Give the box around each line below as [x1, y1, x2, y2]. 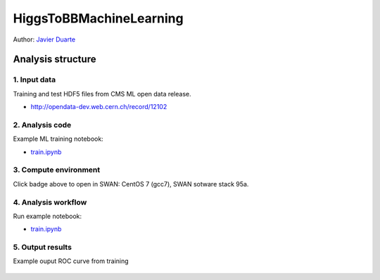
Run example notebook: [13, 212, 82, 220]
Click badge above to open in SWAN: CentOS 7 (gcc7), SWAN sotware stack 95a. [13, 179, 249, 188]
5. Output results [13, 243, 72, 253]
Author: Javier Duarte [13, 35, 76, 44]
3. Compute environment [13, 165, 101, 175]
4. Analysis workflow [13, 197, 87, 207]
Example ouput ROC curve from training [13, 257, 129, 265]
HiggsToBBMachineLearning [13, 11, 184, 26]
